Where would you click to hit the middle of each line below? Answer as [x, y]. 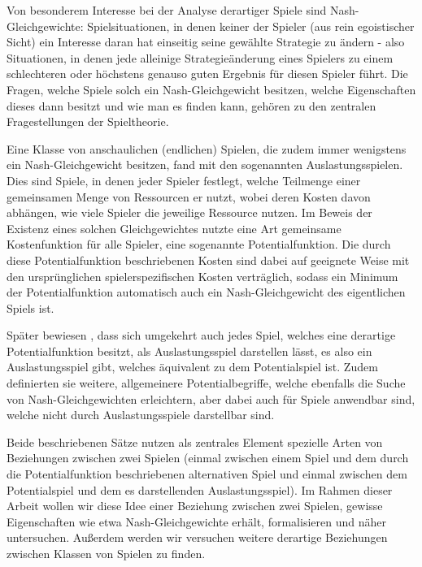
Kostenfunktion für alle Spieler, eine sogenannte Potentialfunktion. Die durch [199, 244]
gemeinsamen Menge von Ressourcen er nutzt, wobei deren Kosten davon [189, 196]
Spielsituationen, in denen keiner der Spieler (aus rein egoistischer [251, 26]
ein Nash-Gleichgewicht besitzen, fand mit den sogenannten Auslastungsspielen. [205, 164]
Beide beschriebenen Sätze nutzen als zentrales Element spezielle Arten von [195, 441]
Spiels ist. [30, 307]
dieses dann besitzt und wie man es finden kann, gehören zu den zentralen [191, 105]
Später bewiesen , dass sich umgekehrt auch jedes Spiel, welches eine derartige [201, 335]
